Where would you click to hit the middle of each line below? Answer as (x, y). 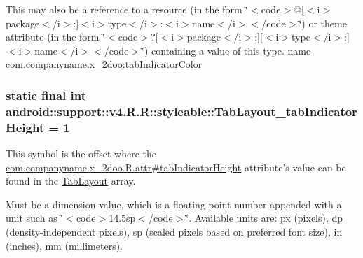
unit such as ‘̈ (35, 218)
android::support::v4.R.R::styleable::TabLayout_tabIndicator (181, 111)
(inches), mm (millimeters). (64, 245)
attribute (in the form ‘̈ (56, 37)
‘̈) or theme (323, 23)
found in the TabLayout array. (71, 181)
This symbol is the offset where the (81, 153)
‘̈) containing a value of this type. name (226, 50)
